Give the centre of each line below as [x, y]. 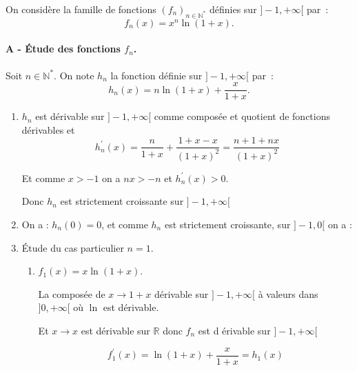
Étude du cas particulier [73, 247]
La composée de [72, 293]
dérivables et [48, 129]
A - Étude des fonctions [63, 49]
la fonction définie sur [156, 75]
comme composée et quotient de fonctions [242, 116]
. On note [74, 75]
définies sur [233, 9]
